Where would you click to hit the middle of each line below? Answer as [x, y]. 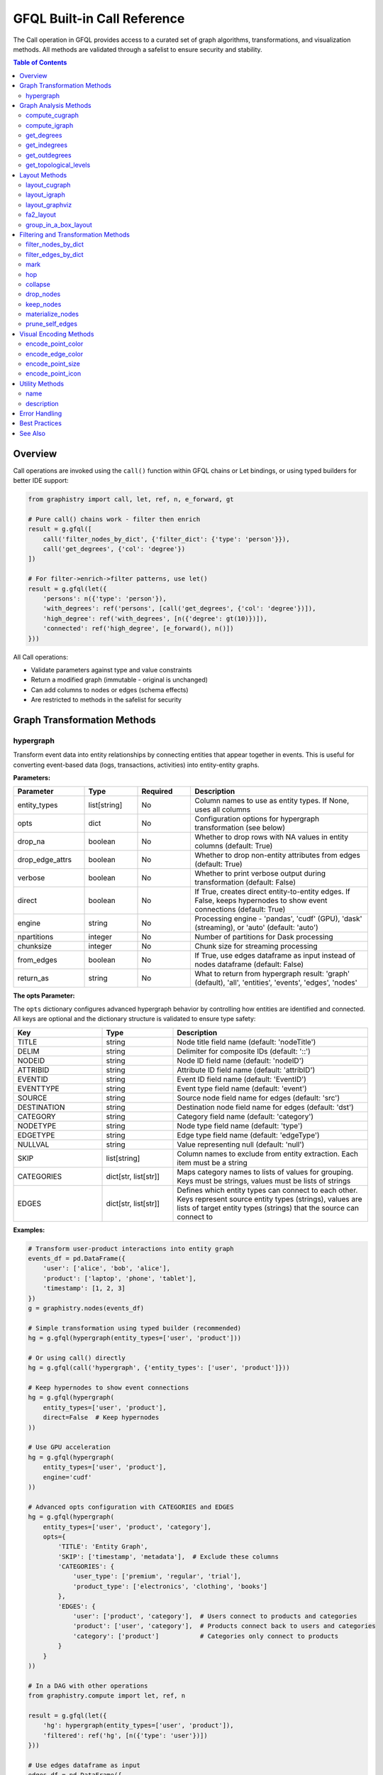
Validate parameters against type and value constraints [111, 670]
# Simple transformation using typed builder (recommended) [135, 1328]
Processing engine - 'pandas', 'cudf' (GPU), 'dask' [278, 919]
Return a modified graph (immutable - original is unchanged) [120, 680]
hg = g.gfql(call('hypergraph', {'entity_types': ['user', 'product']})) [159, 1368]
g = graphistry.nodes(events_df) [86, 1308]
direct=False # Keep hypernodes [101, 1418]
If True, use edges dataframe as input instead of [275, 956]
